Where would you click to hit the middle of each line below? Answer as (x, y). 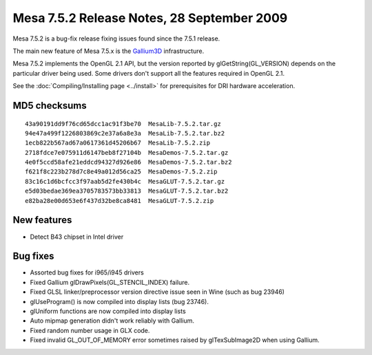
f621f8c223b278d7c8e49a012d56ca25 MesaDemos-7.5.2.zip (121, 172)
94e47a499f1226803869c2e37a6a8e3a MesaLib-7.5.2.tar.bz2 (125, 133)
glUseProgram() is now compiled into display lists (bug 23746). (120, 301)
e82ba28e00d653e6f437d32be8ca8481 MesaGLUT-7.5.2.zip (120, 201)
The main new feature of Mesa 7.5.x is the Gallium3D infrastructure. (108, 51)
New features (42, 220)
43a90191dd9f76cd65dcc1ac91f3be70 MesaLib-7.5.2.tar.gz (123, 123)
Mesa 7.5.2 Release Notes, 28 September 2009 (150, 18)
